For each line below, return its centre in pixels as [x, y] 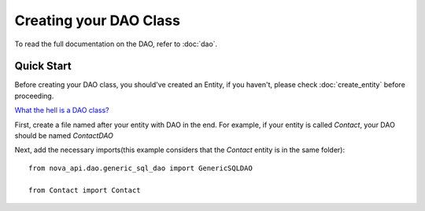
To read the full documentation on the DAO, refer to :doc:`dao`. [116, 44]
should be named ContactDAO [64, 136]
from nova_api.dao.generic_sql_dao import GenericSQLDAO [141, 168]
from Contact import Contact [85, 190]
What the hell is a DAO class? [62, 111]
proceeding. [34, 96]
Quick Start [43, 66]
